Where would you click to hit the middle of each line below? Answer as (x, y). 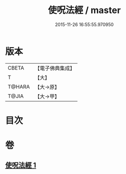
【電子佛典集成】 (55, 68)
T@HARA (19, 87)
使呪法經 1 (21, 165)
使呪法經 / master (84, 10)
